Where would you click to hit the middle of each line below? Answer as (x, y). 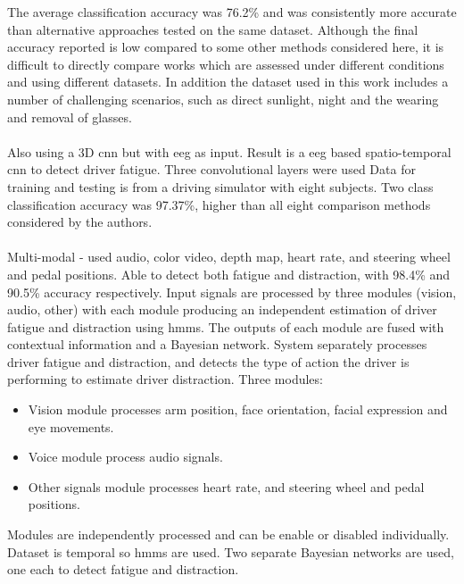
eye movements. (71, 426)
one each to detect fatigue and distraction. (123, 569)
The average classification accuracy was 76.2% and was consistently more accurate (232, 12)
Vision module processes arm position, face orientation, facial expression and (238, 409)
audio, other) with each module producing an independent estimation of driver (222, 309)
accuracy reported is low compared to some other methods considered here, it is (226, 47)
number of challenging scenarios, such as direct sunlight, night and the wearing (223, 99)
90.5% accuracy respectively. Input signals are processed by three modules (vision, (232, 292)
